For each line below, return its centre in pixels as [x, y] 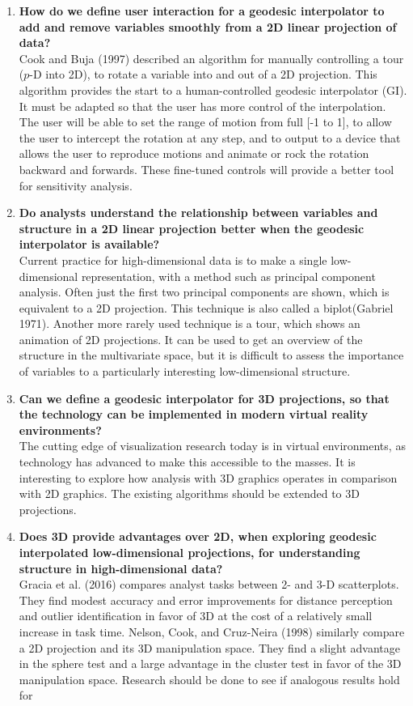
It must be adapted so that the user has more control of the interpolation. [202, 106]
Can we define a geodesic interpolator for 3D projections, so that [204, 398]
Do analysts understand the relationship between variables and [198, 213]
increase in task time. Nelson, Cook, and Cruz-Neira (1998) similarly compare [212, 631]
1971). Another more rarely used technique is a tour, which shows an [190, 323]
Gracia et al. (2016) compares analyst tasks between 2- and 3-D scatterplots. [209, 584]
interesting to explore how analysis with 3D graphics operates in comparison [208, 477]
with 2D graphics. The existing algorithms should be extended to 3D [189, 493]
